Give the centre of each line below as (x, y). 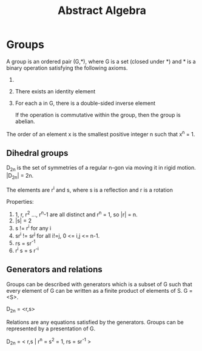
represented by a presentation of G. (51, 329)
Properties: (20, 201)
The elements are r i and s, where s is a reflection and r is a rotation (89, 189)
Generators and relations (54, 269)
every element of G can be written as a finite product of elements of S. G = (99, 290)
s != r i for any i (33, 228)
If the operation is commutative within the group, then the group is (98, 115)
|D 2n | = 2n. (20, 176)
